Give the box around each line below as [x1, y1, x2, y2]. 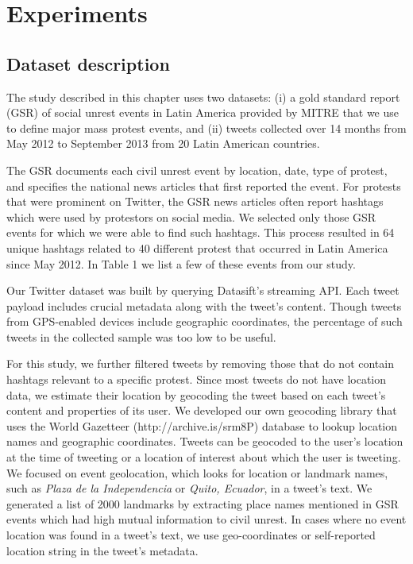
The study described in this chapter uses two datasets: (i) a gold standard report [6, 88, 400, 105]
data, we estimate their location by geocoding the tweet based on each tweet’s [6, 386, 386, 403]
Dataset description [6, 51, 170, 75]
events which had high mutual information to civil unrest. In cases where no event [6, 511, 407, 527]
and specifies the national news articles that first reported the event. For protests [6, 177, 401, 194]
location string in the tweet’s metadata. [6, 542, 199, 558]
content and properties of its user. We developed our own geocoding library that [6, 402, 397, 419]
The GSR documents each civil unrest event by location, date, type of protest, [6, 161, 388, 178]
